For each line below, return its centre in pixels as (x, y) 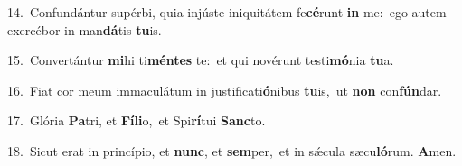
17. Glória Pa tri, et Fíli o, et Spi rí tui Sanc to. (137, 120)
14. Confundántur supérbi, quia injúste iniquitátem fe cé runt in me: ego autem (227, 12)
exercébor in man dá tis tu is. (85, 29)
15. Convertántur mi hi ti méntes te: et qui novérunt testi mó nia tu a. (201, 60)
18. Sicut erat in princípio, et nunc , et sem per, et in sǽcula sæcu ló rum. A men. (232, 150)
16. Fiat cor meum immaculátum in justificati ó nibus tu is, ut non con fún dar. (225, 90)
